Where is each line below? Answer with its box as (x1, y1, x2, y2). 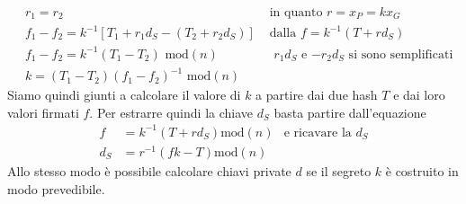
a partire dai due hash (255, 85, 378, 104)
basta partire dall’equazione (273, 102, 426, 121)
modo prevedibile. (7, 179, 105, 198)
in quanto (269, 6, 323, 20)
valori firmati (7, 102, 79, 121)
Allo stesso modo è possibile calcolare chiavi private (7, 161, 291, 180)
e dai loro (393, 85, 445, 104)
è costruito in (385, 161, 459, 180)
